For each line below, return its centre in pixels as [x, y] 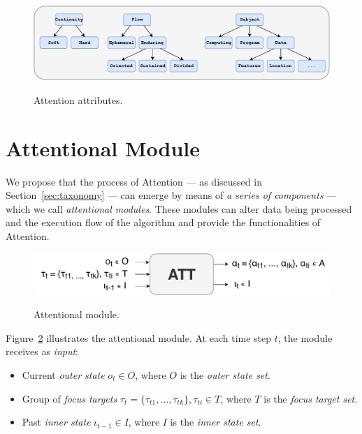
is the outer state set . [225, 374]
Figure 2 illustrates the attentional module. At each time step [139, 337]
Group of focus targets [70, 398]
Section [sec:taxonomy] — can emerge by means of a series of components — [171, 195]
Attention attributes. [78, 99]
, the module [305, 337]
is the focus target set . [311, 398]
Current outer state [63, 374]
